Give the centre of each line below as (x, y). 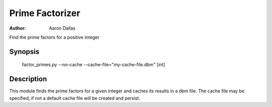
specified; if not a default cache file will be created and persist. (75, 98)
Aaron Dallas (62, 28)
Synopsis (24, 51)
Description (28, 79)
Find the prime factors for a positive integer (54, 37)
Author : (18, 28)
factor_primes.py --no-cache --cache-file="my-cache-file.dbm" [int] (94, 65)
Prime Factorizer (45, 13)
